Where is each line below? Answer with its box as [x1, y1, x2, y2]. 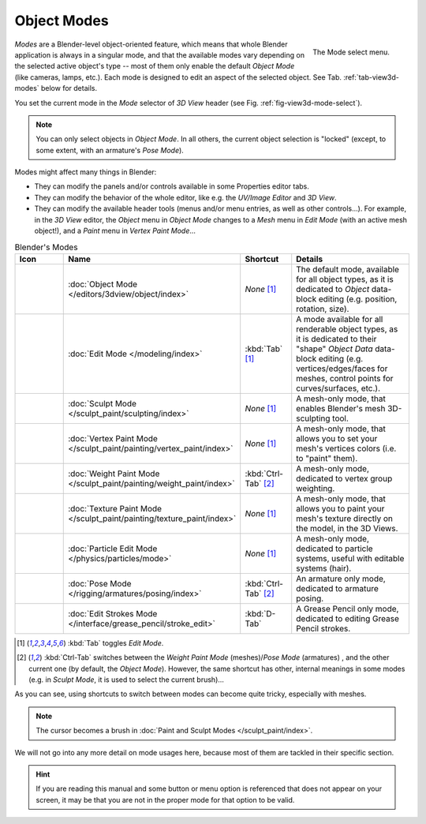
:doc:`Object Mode [68, 279, 138, 290]
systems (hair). [296, 563, 352, 574]
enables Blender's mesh [296, 403, 386, 414]
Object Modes [14, 12, 110, 29]
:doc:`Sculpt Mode [68, 398, 137, 409]
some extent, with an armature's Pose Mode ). [35, 145, 185, 155]
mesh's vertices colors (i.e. [296, 443, 397, 454]
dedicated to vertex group [296, 473, 393, 484]
